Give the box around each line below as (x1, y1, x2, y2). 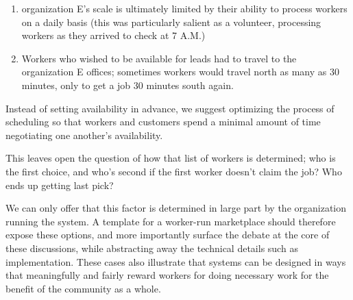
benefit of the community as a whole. (5, 281, 161, 295)
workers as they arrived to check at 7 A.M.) (21, 28, 206, 42)
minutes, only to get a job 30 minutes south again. (21, 77, 234, 92)
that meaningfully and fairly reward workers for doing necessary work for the (5, 268, 329, 282)
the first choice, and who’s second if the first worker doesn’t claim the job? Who (5, 164, 342, 178)
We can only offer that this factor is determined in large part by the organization (5, 201, 347, 215)
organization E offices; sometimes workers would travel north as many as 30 (21, 64, 339, 79)
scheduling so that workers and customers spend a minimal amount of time (5, 114, 321, 129)
